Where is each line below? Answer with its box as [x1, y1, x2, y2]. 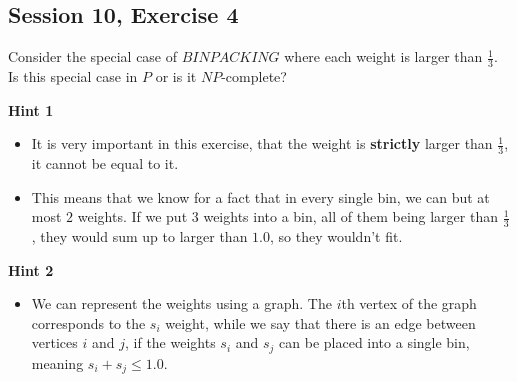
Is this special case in [8, 66, 138, 87]
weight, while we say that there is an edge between [165, 312, 476, 333]
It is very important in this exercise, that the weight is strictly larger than [31, 133, 493, 154]
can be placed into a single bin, [279, 332, 470, 353]
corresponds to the [31, 312, 146, 333]
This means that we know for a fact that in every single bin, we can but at [31, 186, 490, 207]
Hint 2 [8, 259, 54, 280]
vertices [31, 332, 78, 353]
